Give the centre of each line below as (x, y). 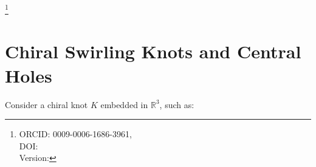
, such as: (177, 104)
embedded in (124, 104)
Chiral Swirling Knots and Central (153, 51)
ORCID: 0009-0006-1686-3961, (75, 134)
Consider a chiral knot (46, 104)
